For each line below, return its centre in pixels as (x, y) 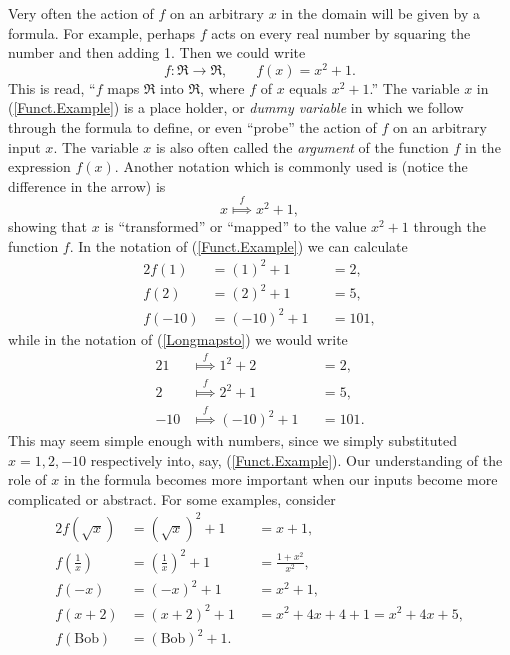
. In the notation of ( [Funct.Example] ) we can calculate (238, 245)
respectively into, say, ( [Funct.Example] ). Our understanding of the (296, 459)
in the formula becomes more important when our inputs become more (280, 479)
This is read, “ (52, 87)
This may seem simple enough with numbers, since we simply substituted (232, 440)
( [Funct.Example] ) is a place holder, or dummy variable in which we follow (236, 107)
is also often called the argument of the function (302, 146)
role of (27, 479)
